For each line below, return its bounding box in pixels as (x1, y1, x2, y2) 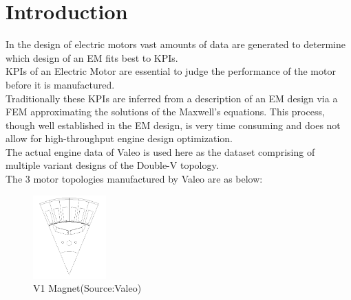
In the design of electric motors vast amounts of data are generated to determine (6, 37, 345, 51)
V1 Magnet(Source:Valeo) (33, 281, 142, 295)
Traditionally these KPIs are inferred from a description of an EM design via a (6, 91, 338, 105)
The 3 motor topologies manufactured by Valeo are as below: (6, 172, 263, 186)
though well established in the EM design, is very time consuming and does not (6, 117, 341, 132)
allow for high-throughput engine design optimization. (6, 131, 233, 146)
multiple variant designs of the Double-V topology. (6, 158, 219, 172)
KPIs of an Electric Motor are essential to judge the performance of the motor (6, 64, 336, 78)
